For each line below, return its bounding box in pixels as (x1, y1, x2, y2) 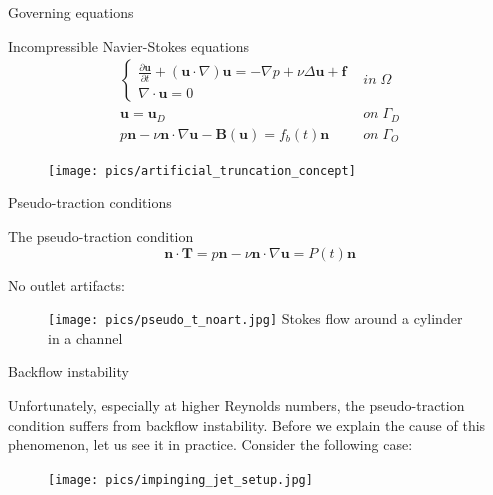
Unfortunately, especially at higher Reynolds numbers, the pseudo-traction (8, 395, 465, 416)
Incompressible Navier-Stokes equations (8, 35, 250, 56)
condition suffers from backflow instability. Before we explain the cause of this (8, 414, 486, 435)
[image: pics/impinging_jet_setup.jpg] (48, 472, 313, 487)
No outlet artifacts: (8, 274, 125, 295)
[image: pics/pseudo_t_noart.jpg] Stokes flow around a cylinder (48, 308, 463, 329)
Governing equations (8, 2, 134, 22)
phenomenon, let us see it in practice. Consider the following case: (8, 434, 413, 455)
